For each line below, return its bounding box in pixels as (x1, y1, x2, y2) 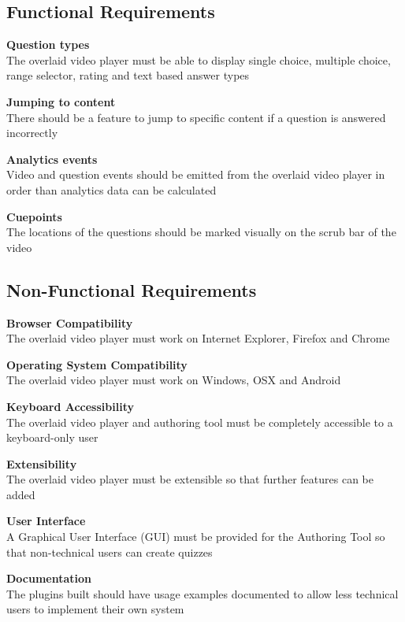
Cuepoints (6, 208, 62, 224)
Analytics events (6, 150, 98, 167)
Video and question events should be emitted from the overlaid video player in (6, 166, 385, 183)
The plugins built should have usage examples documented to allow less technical (6, 585, 399, 602)
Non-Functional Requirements (6, 277, 257, 302)
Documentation (6, 570, 92, 587)
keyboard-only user (6, 429, 98, 446)
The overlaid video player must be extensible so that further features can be (6, 471, 373, 487)
